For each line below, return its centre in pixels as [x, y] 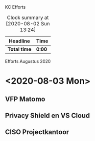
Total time [20, 49]
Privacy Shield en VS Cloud [47, 115]
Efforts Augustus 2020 [28, 61]
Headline [20, 41]
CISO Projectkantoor [37, 132]
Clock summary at [28, 18]
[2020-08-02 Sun [28, 24]
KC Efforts [15, 7]
